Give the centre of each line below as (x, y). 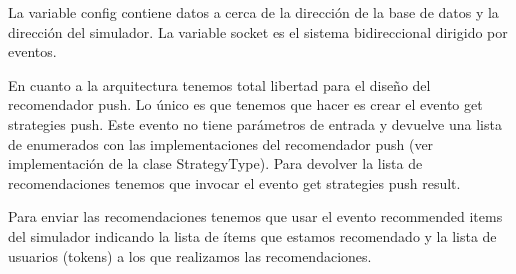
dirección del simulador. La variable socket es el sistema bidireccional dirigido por (258, 31)
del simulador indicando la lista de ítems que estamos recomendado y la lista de (252, 235)
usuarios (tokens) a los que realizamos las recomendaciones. (190, 255)
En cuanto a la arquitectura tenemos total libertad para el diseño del (219, 84)
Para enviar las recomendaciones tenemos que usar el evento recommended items (255, 216)
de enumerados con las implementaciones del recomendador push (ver (221, 143)
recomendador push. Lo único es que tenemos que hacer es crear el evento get (245, 104)
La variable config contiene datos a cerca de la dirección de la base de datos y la (253, 12)
